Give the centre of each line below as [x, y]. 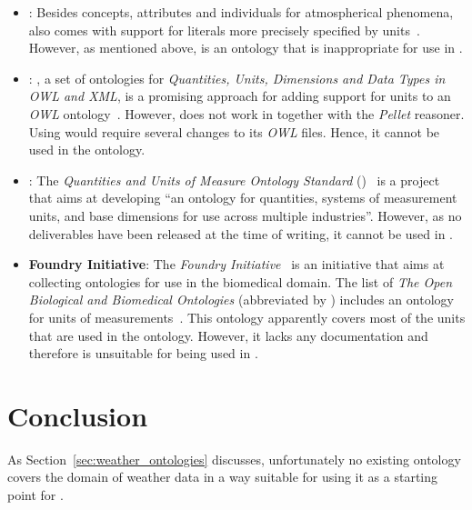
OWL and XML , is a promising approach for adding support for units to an [240, 96]
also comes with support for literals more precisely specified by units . [224, 30]
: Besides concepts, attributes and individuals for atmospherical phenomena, [241, 12]
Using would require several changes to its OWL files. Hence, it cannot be [234, 131]
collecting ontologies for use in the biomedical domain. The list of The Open [241, 281]
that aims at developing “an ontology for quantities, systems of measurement [243, 198]
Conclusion [78, 415]
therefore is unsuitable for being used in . [143, 353]
